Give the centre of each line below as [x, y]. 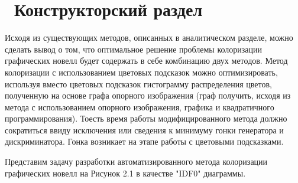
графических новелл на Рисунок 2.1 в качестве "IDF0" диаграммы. [125, 173]
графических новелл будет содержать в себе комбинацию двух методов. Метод [146, 61]
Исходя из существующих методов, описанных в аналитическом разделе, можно [149, 37]
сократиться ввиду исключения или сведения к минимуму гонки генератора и [144, 130]
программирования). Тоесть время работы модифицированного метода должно [146, 118]
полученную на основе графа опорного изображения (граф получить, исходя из [148, 95]
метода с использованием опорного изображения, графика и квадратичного [140, 107]
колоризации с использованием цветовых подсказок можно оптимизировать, [141, 72]
